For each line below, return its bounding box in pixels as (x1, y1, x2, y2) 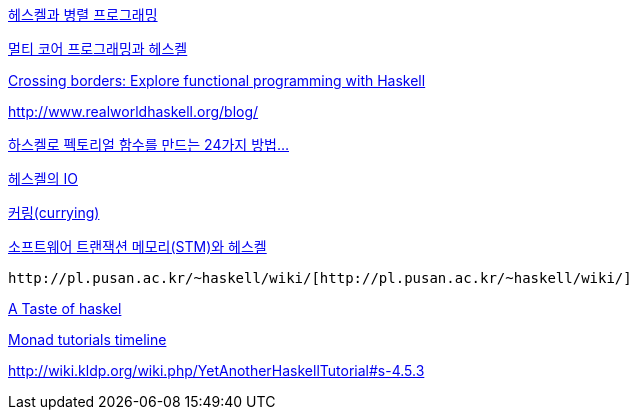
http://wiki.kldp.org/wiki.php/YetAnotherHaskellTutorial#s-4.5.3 (8, 362, 425, 379)
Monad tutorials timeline (8, 331, 167, 348)
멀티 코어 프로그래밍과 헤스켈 (8, 40, 188, 57)
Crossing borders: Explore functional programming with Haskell (8, 72, 426, 89)
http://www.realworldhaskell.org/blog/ (8, 103, 259, 120)
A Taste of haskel (8, 300, 122, 317)
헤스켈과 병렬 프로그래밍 (8, 6, 158, 23)
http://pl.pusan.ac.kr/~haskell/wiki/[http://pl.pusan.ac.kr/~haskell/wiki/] (8, 270, 632, 286)
